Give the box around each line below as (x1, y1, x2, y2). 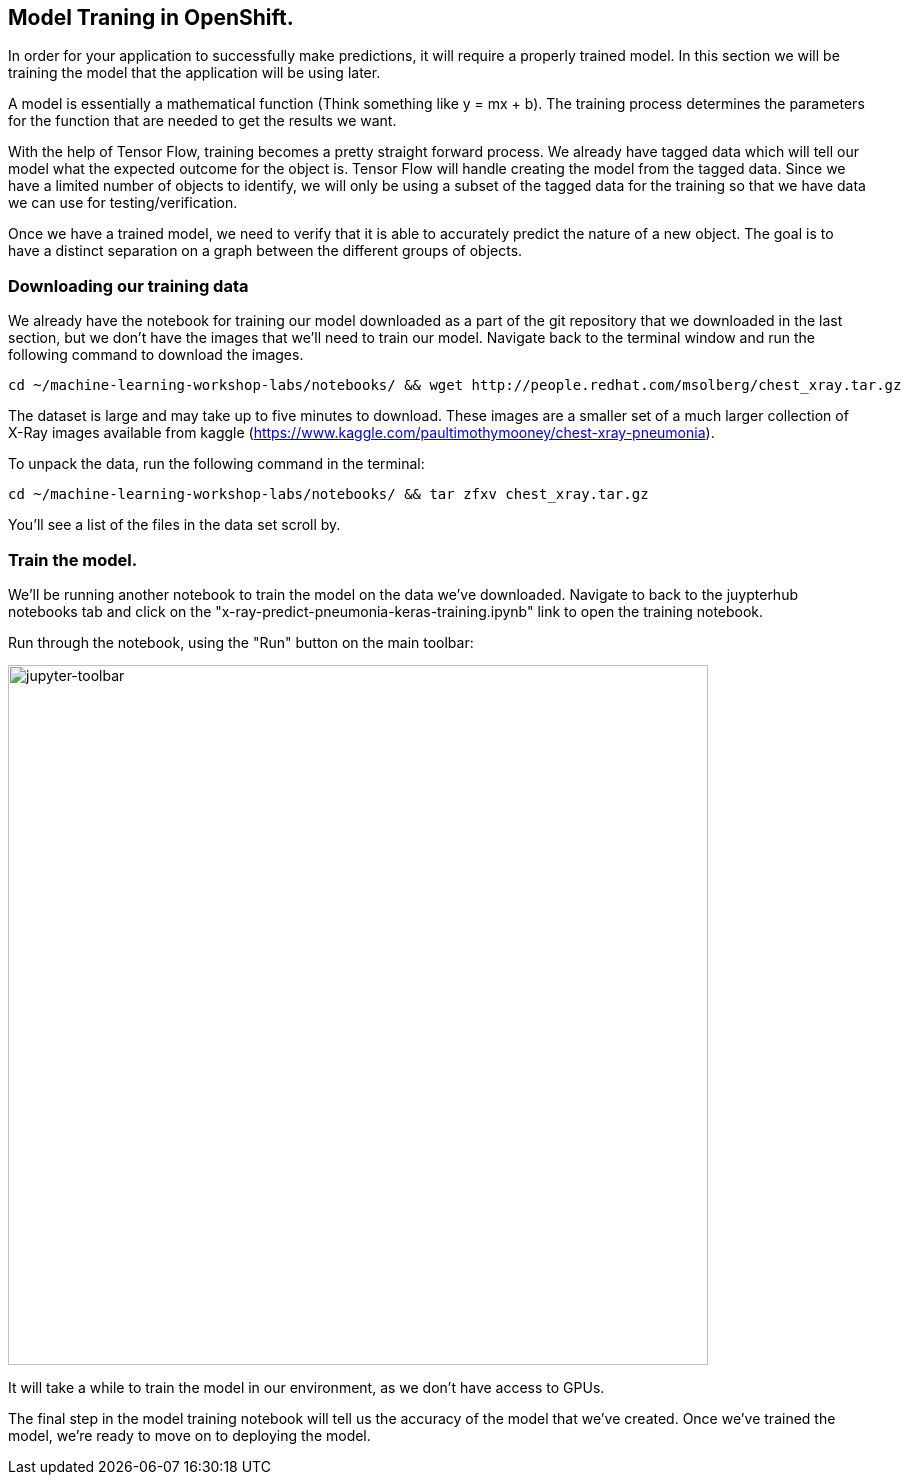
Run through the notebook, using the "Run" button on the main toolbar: (8, 633, 474, 651)
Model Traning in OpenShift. (8, 5, 294, 30)
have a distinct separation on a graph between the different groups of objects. (8, 242, 523, 260)
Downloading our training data (8, 275, 249, 296)
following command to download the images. (8, 346, 304, 364)
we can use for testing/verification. (8, 194, 238, 212)
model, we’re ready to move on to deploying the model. (8, 1426, 371, 1444)
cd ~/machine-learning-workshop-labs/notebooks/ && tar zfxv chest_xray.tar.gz (8, 486, 649, 503)
